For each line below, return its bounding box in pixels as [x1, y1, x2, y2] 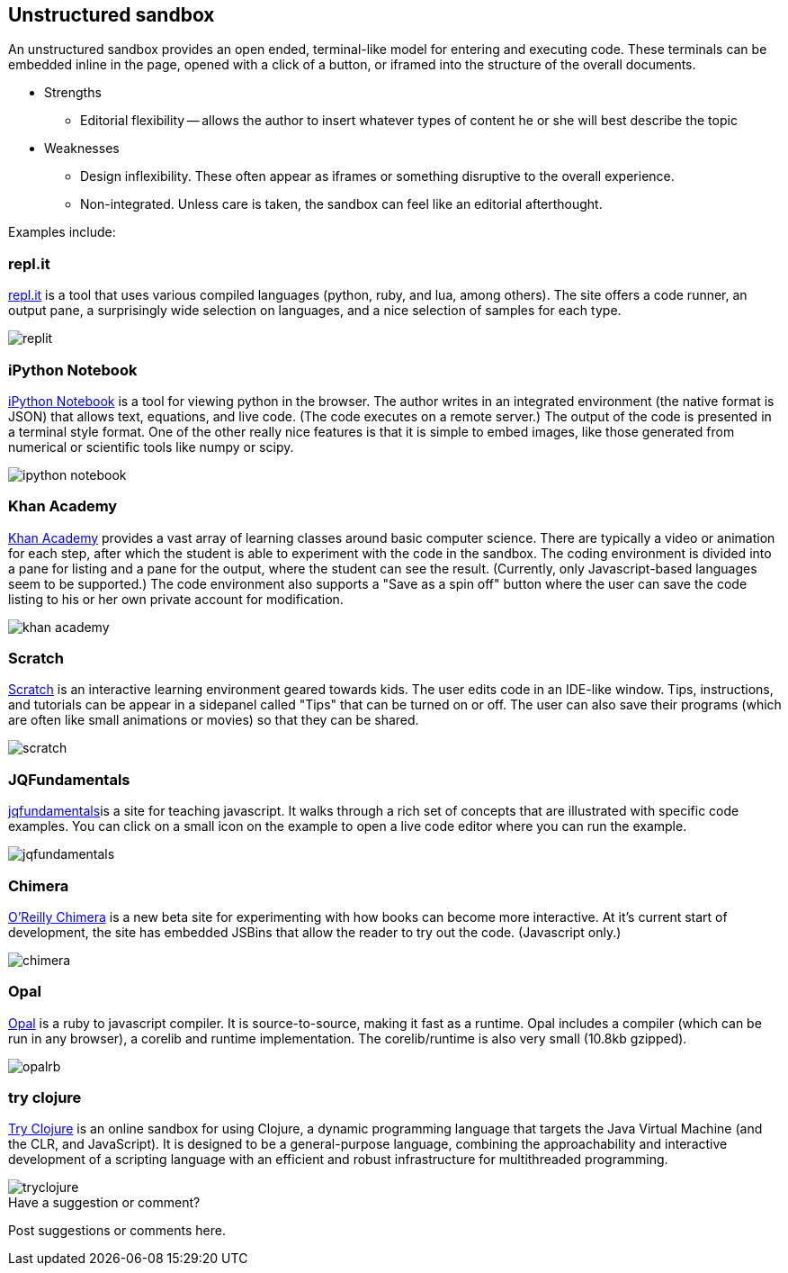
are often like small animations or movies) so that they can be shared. [8, 712, 419, 728]
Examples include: [8, 224, 116, 240]
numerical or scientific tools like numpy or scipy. [8, 438, 294, 455]
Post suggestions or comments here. [8, 1223, 226, 1239]
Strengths [44, 85, 102, 101]
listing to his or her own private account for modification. [8, 591, 344, 607]
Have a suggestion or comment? [8, 1195, 201, 1211]
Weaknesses [44, 140, 120, 157]
